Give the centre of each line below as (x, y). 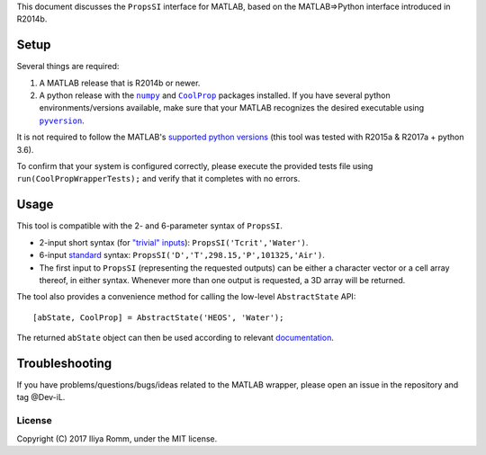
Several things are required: (68, 67)
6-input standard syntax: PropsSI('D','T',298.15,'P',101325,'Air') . (182, 255)
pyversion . (62, 120)
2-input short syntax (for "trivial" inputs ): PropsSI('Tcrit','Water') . (174, 242)
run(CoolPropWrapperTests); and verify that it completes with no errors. (158, 179)
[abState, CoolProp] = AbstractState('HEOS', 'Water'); (158, 317)
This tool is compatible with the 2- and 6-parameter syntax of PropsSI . (149, 226)
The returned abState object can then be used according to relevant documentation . (175, 338)
